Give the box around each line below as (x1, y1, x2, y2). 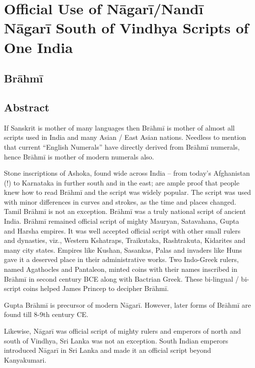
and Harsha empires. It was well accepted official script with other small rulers (4, 225, 241, 236)
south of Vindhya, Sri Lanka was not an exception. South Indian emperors (4, 335, 228, 345)
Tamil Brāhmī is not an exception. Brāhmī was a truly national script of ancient (4, 206, 246, 216)
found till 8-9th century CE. (4, 309, 88, 319)
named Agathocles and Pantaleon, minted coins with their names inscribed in (4, 264, 238, 274)
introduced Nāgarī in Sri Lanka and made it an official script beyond (4, 345, 211, 355)
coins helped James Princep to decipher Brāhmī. (23, 283, 169, 293)
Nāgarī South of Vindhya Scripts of (4, 18, 249, 38)
